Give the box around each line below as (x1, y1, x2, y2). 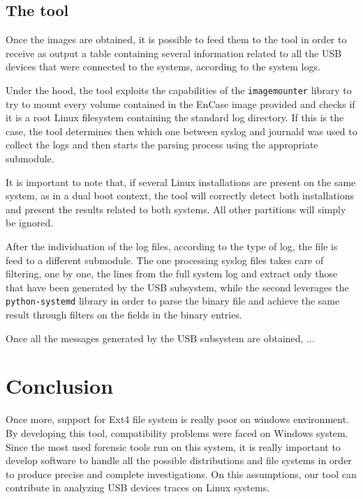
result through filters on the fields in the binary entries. (6, 307, 242, 322)
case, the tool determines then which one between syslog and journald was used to (6, 123, 357, 138)
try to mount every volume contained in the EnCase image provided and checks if (6, 96, 355, 111)
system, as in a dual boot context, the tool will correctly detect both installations (6, 188, 355, 203)
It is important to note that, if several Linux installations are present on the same (6, 174, 356, 189)
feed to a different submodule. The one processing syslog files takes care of (6, 252, 324, 267)
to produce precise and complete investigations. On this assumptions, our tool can (6, 466, 357, 481)
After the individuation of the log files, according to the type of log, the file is (6, 238, 338, 253)
